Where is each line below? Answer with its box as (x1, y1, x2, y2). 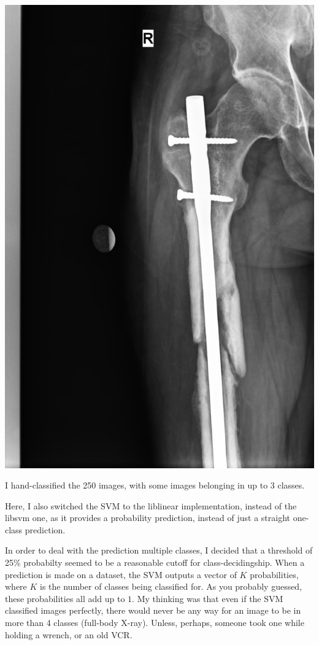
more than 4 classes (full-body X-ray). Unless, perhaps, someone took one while (5, 616, 304, 629)
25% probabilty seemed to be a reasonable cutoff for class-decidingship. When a (5, 556, 305, 569)
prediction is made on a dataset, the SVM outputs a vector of (5, 568, 237, 581)
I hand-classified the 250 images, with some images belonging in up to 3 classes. (5, 479, 305, 492)
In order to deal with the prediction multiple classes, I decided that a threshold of (5, 544, 313, 557)
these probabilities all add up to (5, 592, 125, 604)
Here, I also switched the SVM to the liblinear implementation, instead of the (5, 499, 297, 512)
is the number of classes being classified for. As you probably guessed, (40, 580, 302, 593)
